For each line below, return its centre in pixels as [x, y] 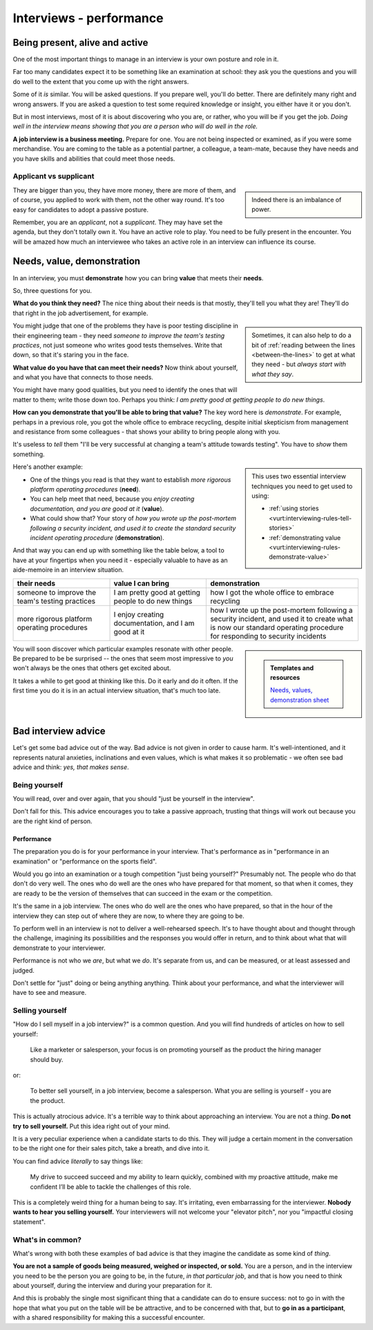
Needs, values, [291, 690]
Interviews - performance [88, 18]
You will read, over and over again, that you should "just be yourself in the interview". [134, 799]
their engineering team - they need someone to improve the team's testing [119, 335]
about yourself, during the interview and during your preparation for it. [113, 1286]
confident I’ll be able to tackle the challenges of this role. [111, 1187]
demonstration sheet [300, 700]
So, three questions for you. [52, 290]
